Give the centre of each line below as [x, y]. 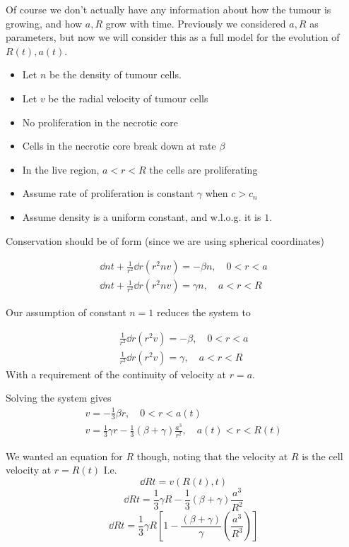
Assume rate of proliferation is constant [108, 193]
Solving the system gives [59, 398]
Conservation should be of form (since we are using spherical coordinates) [165, 240]
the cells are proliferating [203, 169]
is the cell [323, 456]
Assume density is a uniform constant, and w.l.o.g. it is [142, 216]
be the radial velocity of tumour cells [128, 98]
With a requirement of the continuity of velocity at [116, 374]
